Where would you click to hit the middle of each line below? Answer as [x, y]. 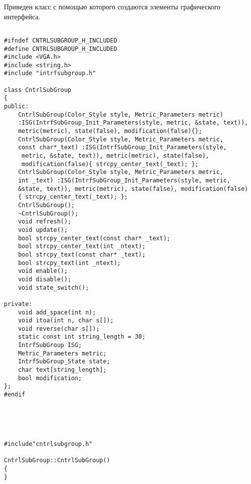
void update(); [43, 230]
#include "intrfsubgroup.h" [50, 73]
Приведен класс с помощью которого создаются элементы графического [112, 6]
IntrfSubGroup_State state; [64, 362]
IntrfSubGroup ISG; [50, 345]
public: [17, 107]
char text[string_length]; [62, 370]
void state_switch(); [53, 287]
